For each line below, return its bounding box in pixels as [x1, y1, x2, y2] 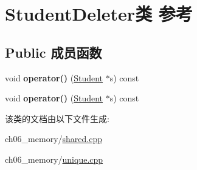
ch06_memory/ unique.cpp [5, 152, 103, 165]
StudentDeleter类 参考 [5, 1, 193, 26]
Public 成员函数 [5, 42, 102, 61]
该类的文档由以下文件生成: [5, 112, 109, 124]
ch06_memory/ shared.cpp [5, 132, 102, 145]
